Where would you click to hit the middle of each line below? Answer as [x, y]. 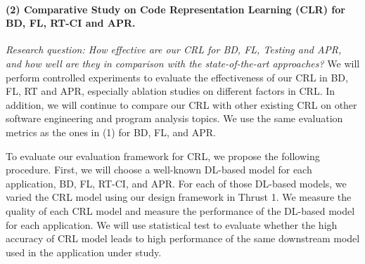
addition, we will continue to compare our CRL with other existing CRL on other [181, 104]
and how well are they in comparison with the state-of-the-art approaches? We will [183, 63]
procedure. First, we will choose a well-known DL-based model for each [159, 170]
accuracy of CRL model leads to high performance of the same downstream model [183, 238]
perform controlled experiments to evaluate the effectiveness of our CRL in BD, [177, 77]
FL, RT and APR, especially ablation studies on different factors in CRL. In [171, 91]
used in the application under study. [84, 252]
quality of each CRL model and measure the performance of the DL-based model [180, 210]
